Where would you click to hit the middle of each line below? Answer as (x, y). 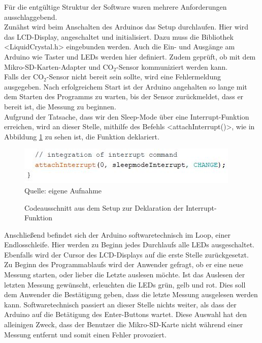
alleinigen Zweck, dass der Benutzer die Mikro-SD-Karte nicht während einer (124, 324)
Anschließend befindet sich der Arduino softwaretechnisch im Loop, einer (117, 234)
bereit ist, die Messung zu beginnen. (60, 106)
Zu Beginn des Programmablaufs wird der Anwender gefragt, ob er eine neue (124, 264)
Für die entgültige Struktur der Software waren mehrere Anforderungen (116, 7)
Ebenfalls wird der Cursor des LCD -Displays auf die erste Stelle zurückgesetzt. (126, 254)
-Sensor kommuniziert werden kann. (172, 66)
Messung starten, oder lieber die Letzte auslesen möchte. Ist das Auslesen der (125, 275)
